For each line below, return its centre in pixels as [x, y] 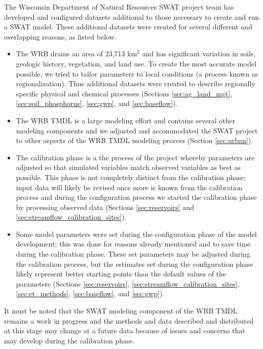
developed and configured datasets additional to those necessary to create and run [131, 16]
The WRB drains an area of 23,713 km [77, 54]
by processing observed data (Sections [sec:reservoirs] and [105, 207]
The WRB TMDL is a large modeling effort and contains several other [126, 120]
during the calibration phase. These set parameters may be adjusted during [133, 254]
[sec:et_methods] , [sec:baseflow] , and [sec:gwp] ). [90, 293]
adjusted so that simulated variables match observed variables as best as [128, 167]
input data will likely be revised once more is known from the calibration [129, 187]
